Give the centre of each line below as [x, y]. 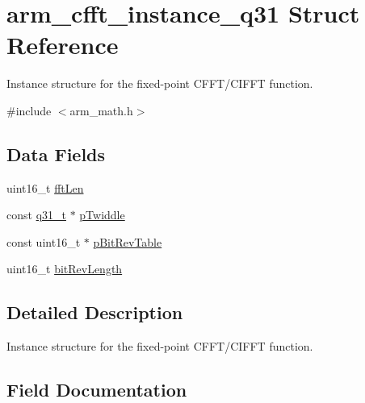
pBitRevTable [128, 241]
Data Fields [56, 154]
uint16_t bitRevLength [65, 269]
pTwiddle [102, 215]
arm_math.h [101, 110]
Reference [63, 45]
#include [29, 110]
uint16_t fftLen [45, 187]
